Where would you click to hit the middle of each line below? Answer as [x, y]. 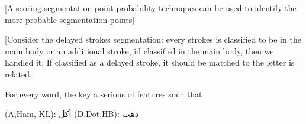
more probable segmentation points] [70, 19]
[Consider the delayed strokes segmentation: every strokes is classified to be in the [153, 39]
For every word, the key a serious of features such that [104, 94]
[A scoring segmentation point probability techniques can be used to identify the [151, 8]
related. [18, 74]
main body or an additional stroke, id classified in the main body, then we [139, 50]
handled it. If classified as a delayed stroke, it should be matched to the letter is [150, 62]
